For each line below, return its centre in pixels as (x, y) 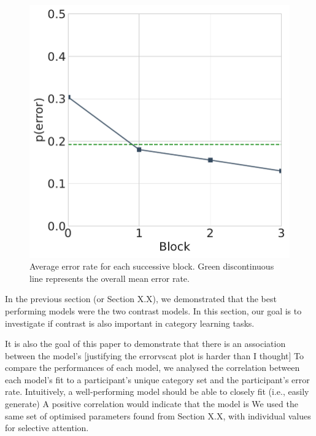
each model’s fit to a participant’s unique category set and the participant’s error (157, 379)
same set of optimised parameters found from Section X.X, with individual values (158, 415)
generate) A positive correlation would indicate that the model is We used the (152, 404)
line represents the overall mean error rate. (110, 278)
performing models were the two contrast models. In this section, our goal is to (153, 310)
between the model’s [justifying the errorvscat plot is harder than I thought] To (155, 355)
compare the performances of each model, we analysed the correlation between (152, 368)
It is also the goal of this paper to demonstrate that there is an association (145, 344)
